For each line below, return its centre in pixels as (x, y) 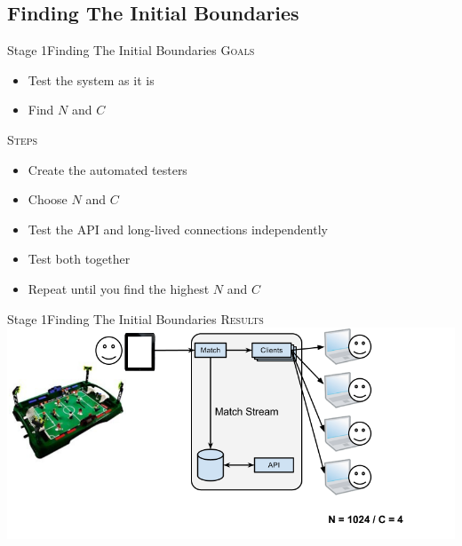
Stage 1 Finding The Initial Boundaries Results (135, 318)
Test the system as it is (91, 79)
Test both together (79, 259)
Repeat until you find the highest (119, 288)
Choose (48, 199)
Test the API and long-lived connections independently (178, 229)
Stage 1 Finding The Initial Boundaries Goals (131, 50)
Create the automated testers (108, 169)
